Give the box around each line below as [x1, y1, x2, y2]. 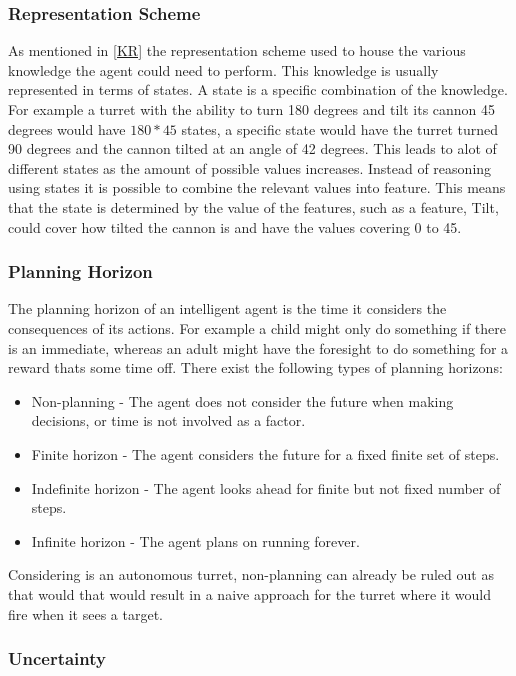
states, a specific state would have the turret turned [181, 118, 499, 139]
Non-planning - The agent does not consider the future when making [31, 390, 454, 411]
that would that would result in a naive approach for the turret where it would [8, 583, 491, 604]
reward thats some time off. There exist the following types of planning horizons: [8, 357, 503, 378]
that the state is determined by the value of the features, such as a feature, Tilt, [8, 196, 499, 217]
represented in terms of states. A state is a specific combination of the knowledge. [8, 79, 508, 100]
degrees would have [8, 118, 126, 139]
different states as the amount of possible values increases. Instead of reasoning [8, 157, 492, 178]
